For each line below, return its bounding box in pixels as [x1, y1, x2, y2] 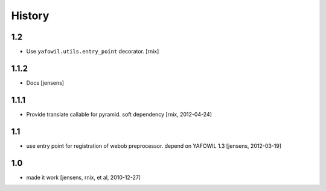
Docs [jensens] [26, 79, 65, 86]
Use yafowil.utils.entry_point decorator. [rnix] [26, 48, 159, 55]
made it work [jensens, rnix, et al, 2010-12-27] [26, 174, 141, 181]
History [11, 9, 50, 22]
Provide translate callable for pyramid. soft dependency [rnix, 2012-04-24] [26, 111, 213, 118]
